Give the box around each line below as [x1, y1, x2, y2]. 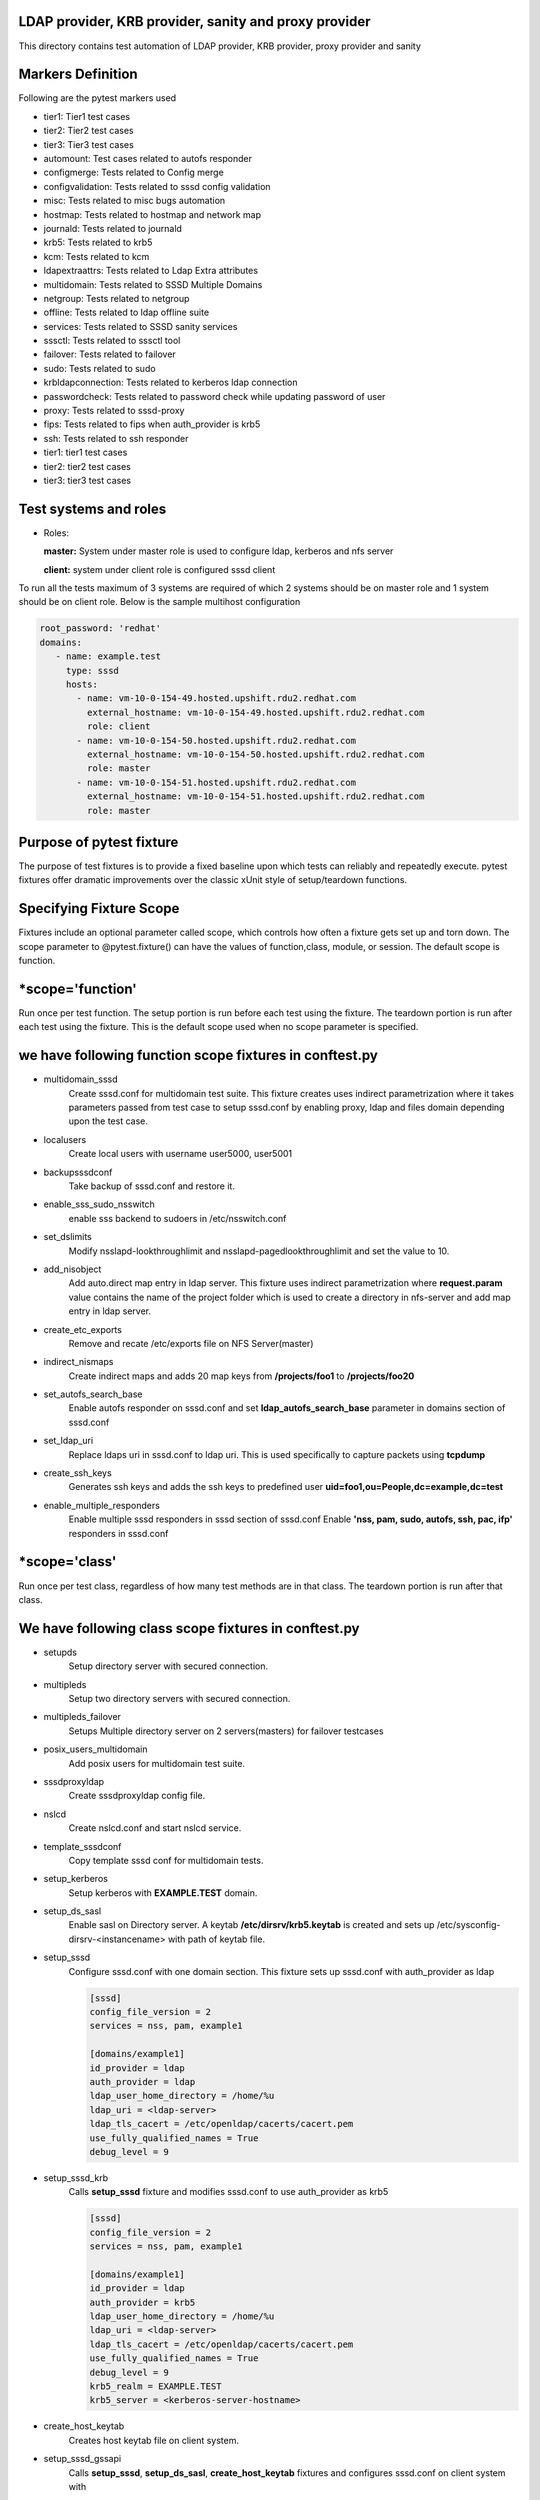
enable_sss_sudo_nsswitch [43, 1198, 155, 1210]
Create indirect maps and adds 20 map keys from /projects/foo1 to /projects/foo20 [68, 1370, 415, 1382]
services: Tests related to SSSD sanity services [43, 320, 238, 332]
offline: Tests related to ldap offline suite [43, 306, 210, 319]
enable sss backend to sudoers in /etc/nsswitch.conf [68, 1212, 287, 1224]
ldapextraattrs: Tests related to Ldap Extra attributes [43, 265, 259, 277]
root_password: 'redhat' [39, 623, 162, 634]
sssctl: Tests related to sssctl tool [43, 335, 181, 347]
